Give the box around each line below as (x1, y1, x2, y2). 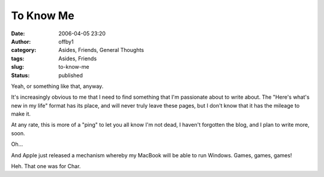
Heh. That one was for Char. (11, 163, 81, 170)
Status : (11, 72, 30, 79)
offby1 (58, 38, 74, 45)
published (58, 72, 83, 79)
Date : (11, 30, 25, 37)
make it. (11, 111, 31, 118)
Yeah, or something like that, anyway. (11, 83, 104, 90)
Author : (11, 38, 31, 45)
